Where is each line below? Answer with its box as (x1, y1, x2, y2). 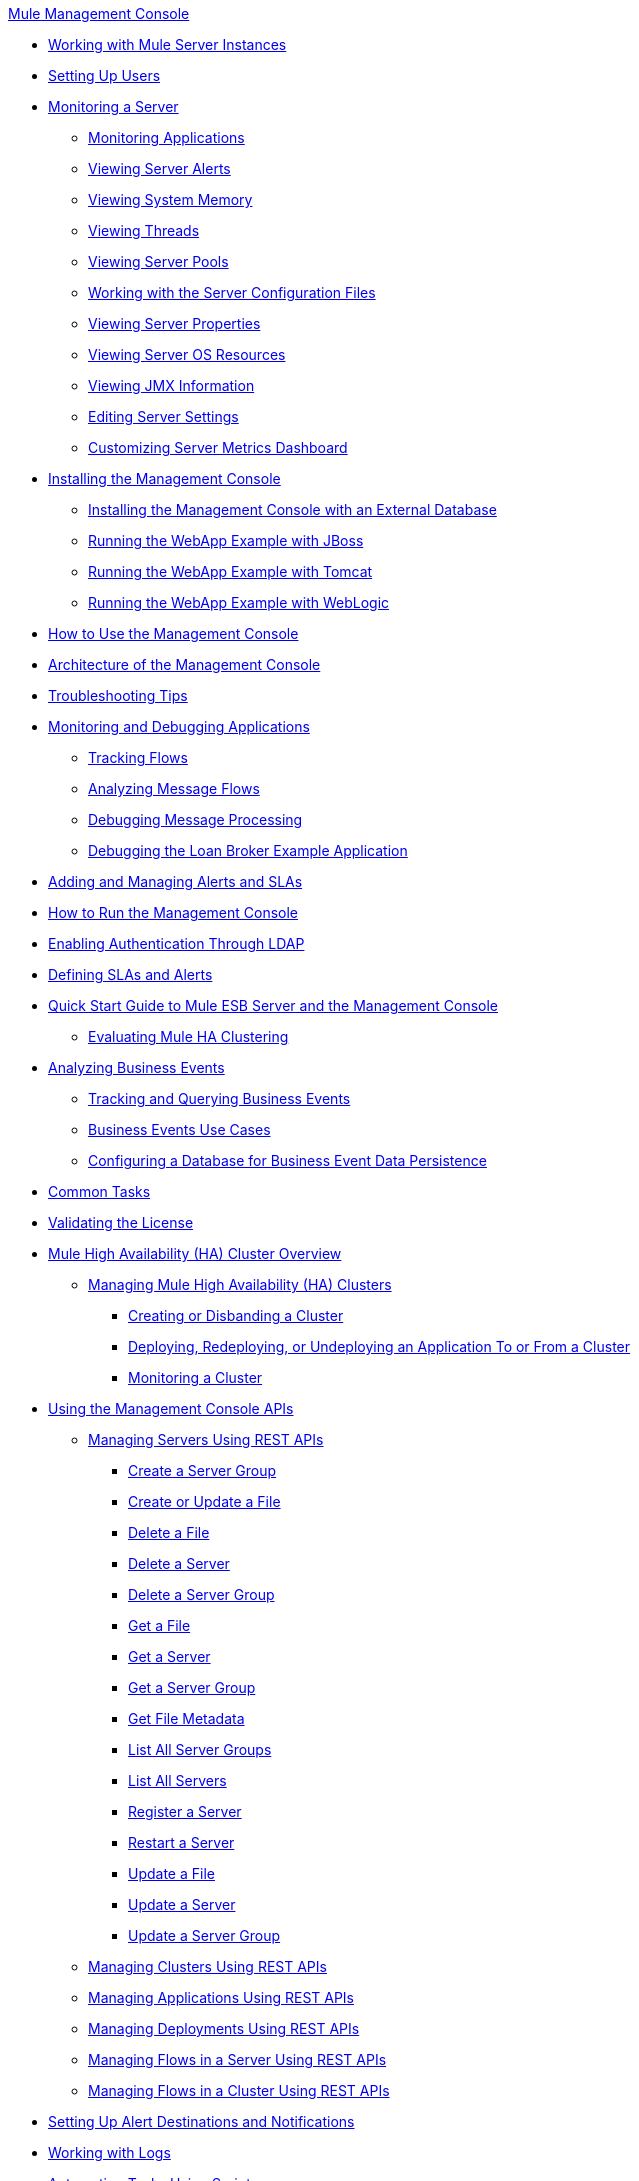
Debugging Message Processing (88, 811, 303, 828)
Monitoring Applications (88, 129, 245, 146)
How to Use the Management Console (48, 625, 299, 642)
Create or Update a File (128, 1493, 281, 1510)
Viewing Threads (88, 222, 200, 239)
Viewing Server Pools (88, 253, 229, 270)
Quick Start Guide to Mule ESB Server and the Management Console (48, 997, 498, 1014)
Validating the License (48, 1214, 194, 1231)
